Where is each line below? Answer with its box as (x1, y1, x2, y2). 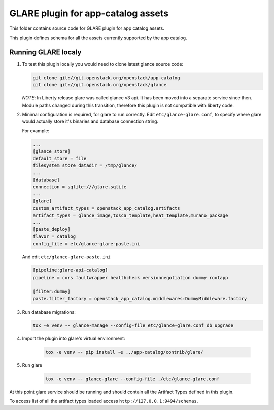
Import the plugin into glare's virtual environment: (22, 335, 125, 341)
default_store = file (32, 155, 87, 161)
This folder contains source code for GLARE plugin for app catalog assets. (9, 25, 164, 31)
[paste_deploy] (32, 226, 71, 232)
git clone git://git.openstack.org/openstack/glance (32, 82, 167, 88)
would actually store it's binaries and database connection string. (22, 118, 159, 124)
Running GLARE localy (9, 48, 82, 56)
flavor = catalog (32, 233, 76, 240)
